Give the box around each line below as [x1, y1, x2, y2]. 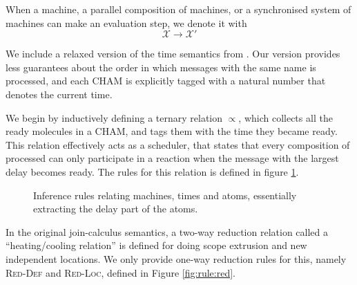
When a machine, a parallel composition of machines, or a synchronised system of [6, 2, 351, 16]
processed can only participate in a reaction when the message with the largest [6, 151, 339, 165]
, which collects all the [238, 110, 333, 125]
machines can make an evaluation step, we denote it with [6, 15, 247, 30]
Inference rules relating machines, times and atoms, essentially [33, 187, 297, 202]
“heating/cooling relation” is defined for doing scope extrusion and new [6, 238, 307, 252]
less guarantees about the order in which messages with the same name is [6, 59, 316, 74]
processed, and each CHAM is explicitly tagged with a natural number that [6, 73, 326, 88]
